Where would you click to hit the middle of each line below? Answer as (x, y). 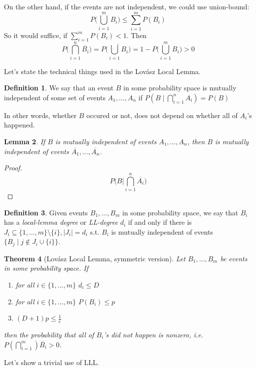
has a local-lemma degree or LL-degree (61, 222)
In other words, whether (40, 115)
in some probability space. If (46, 268)
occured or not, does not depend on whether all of (162, 115)
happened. (19, 125)
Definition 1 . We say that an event (59, 88)
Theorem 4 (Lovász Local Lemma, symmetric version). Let (95, 258)
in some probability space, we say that (180, 212)
